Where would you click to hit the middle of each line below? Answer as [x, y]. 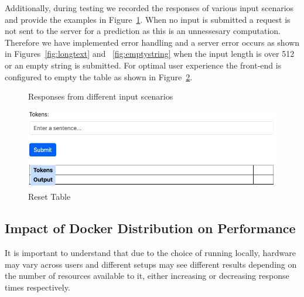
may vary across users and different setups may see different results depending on [151, 264]
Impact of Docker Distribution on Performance [150, 228]
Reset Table [49, 197]
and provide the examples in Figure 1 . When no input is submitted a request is [148, 19]
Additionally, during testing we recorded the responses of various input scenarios [149, 8]
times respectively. [37, 287]
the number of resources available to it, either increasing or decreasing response [147, 276]
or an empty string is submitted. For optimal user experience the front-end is [143, 65]
